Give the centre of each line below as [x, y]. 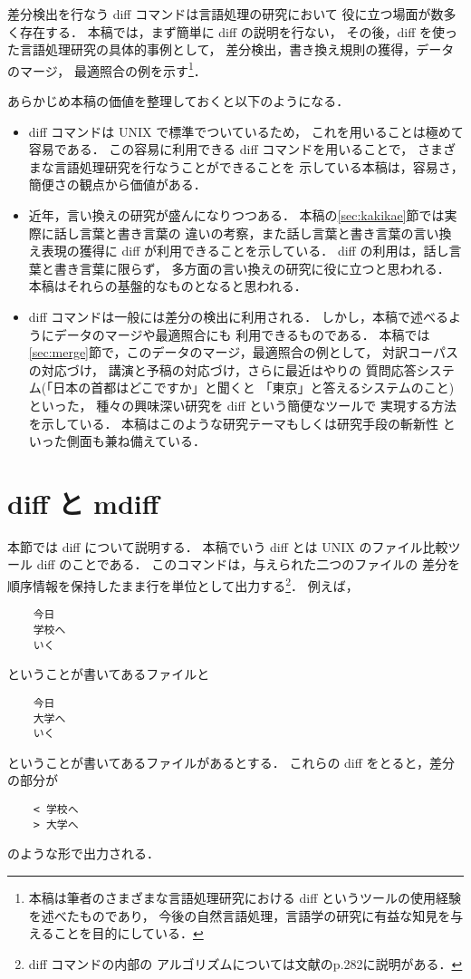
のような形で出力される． [83, 853]
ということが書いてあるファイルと [109, 674]
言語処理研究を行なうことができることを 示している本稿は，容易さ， [259, 166]
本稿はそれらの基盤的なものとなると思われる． [168, 286]
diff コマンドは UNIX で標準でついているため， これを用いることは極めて [246, 131]
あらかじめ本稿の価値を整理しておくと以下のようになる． [178, 101]
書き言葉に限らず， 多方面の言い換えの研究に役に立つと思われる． [252, 268]
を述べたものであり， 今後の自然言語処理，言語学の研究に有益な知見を [240, 915]
